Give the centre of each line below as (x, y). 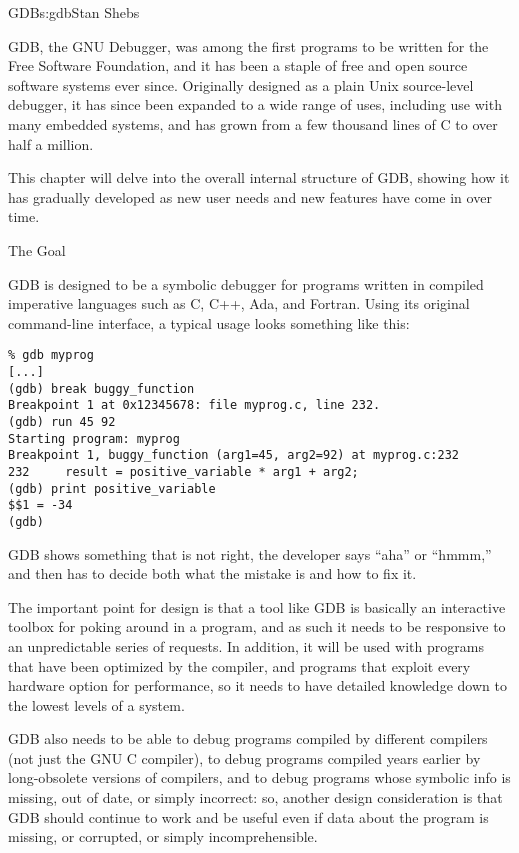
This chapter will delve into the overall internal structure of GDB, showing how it (259, 177)
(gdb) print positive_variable (112, 488)
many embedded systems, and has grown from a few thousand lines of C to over (253, 123)
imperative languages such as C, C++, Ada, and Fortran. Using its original (239, 303)
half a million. (51, 143)
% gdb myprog (51, 355)
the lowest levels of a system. (96, 704)
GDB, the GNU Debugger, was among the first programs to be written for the (248, 45)
